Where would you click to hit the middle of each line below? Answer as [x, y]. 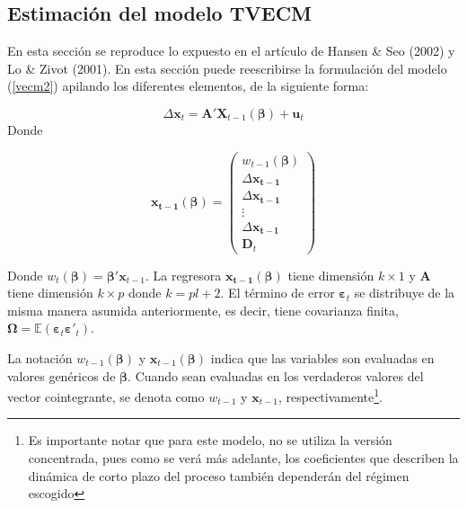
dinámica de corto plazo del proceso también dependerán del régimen [219, 475]
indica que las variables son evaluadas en [322, 358]
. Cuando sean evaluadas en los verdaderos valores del [276, 375]
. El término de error [278, 293]
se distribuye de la [405, 293]
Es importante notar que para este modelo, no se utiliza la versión [210, 440]
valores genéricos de [62, 375]
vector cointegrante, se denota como [106, 396]
